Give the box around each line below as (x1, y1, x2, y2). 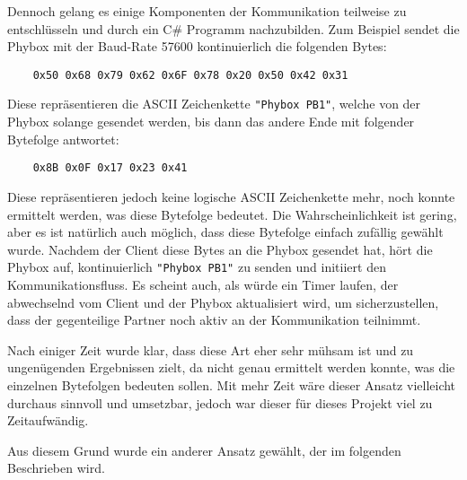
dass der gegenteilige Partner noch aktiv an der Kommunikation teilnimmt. (7, 310, 421, 329)
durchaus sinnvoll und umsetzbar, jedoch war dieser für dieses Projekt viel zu (7, 393, 433, 412)
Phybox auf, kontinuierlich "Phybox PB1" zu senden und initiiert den (7, 257, 386, 276)
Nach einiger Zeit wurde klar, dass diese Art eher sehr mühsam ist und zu (7, 340, 414, 359)
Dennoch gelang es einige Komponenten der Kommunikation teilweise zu (7, 2, 407, 20)
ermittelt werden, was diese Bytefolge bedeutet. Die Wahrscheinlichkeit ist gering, (7, 205, 457, 223)
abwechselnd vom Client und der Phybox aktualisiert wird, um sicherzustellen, (7, 292, 439, 311)
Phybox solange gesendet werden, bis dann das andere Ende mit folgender (7, 112, 415, 131)
